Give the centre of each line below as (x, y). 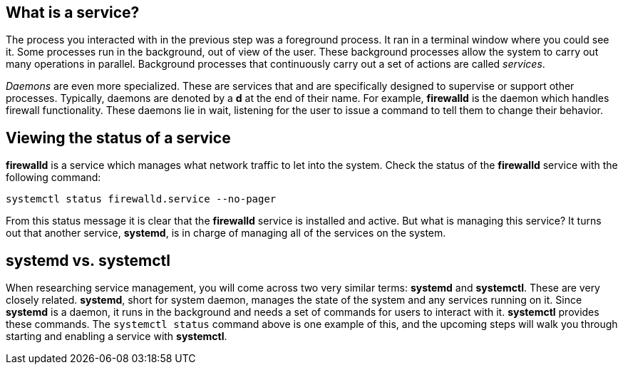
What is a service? (73, 12)
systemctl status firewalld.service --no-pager (141, 199)
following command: (53, 178)
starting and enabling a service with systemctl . (117, 336)
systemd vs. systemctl (88, 260)
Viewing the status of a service (118, 138)
